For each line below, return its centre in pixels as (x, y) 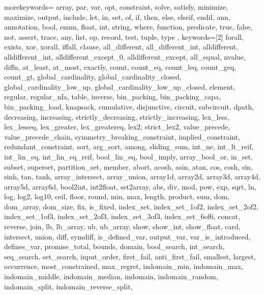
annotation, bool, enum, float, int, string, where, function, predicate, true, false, (128, 27)
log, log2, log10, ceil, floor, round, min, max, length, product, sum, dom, (117, 196)
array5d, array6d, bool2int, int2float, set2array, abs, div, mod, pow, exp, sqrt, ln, (130, 186)
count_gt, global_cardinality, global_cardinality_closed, (93, 77)
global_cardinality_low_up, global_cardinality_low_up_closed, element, (120, 86)
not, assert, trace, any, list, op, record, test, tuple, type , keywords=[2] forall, (124, 36)
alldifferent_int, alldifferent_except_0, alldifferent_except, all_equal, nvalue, (125, 56)
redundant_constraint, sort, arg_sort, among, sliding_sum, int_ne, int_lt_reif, (129, 146)
